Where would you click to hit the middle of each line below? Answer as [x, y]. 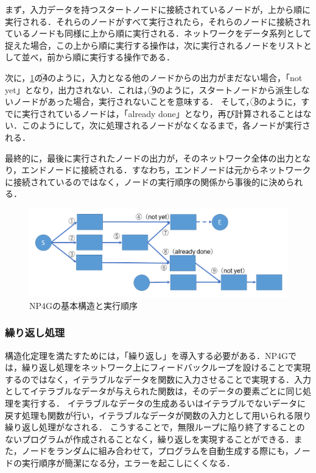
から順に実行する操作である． [115, 57]
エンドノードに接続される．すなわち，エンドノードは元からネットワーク [166, 170]
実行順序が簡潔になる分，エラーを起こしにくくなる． [128, 462]
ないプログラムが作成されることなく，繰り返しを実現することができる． [149, 439]
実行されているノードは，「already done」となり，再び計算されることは [162, 113]
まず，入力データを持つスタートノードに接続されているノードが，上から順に [158, 9]
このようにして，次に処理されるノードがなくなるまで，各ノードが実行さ [166, 125]
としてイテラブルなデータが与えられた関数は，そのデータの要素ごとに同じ [154, 391]
